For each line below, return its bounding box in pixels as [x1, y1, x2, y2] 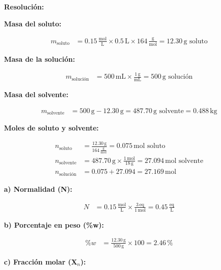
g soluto [183, 37, 208, 45]
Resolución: [4, 1, 44, 11]
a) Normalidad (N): [4, 183, 73, 194]
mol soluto [133, 142, 165, 150]
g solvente [153, 107, 184, 115]
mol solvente [165, 157, 204, 164]
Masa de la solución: [4, 53, 75, 64]
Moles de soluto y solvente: [4, 123, 99, 133]
